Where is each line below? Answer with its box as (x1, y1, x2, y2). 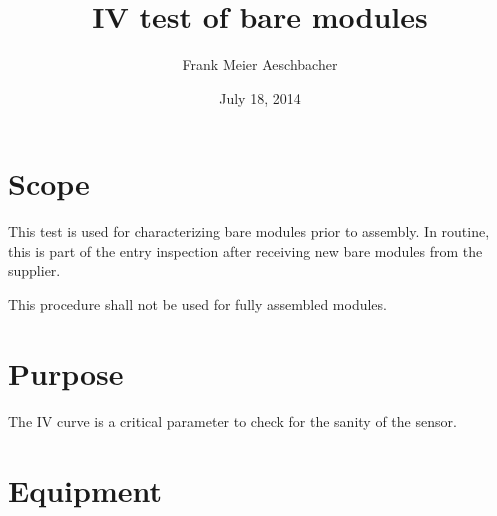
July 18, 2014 (219, 87, 301, 108)
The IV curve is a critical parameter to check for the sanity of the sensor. (8, 410, 457, 431)
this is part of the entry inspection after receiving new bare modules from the (8, 240, 483, 261)
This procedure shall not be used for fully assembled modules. (8, 294, 387, 315)
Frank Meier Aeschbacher (182, 54, 338, 75)
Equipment (8, 469, 162, 510)
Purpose (8, 352, 124, 393)
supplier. (8, 260, 61, 281)
